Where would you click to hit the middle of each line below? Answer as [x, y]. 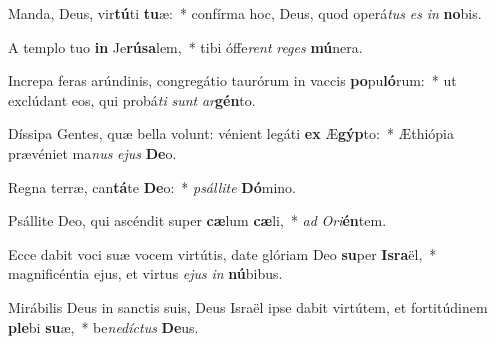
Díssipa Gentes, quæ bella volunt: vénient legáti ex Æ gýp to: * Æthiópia [231, 133]
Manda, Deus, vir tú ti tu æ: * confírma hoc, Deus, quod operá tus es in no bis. [245, 13]
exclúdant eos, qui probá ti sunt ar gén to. [132, 99]
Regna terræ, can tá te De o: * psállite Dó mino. [152, 186]
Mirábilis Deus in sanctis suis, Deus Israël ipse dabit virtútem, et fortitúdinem [248, 306]
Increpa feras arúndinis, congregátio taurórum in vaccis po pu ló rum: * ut [232, 80]
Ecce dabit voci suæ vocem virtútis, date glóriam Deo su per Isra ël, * [222, 253]
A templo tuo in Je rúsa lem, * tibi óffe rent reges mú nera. [185, 46]
